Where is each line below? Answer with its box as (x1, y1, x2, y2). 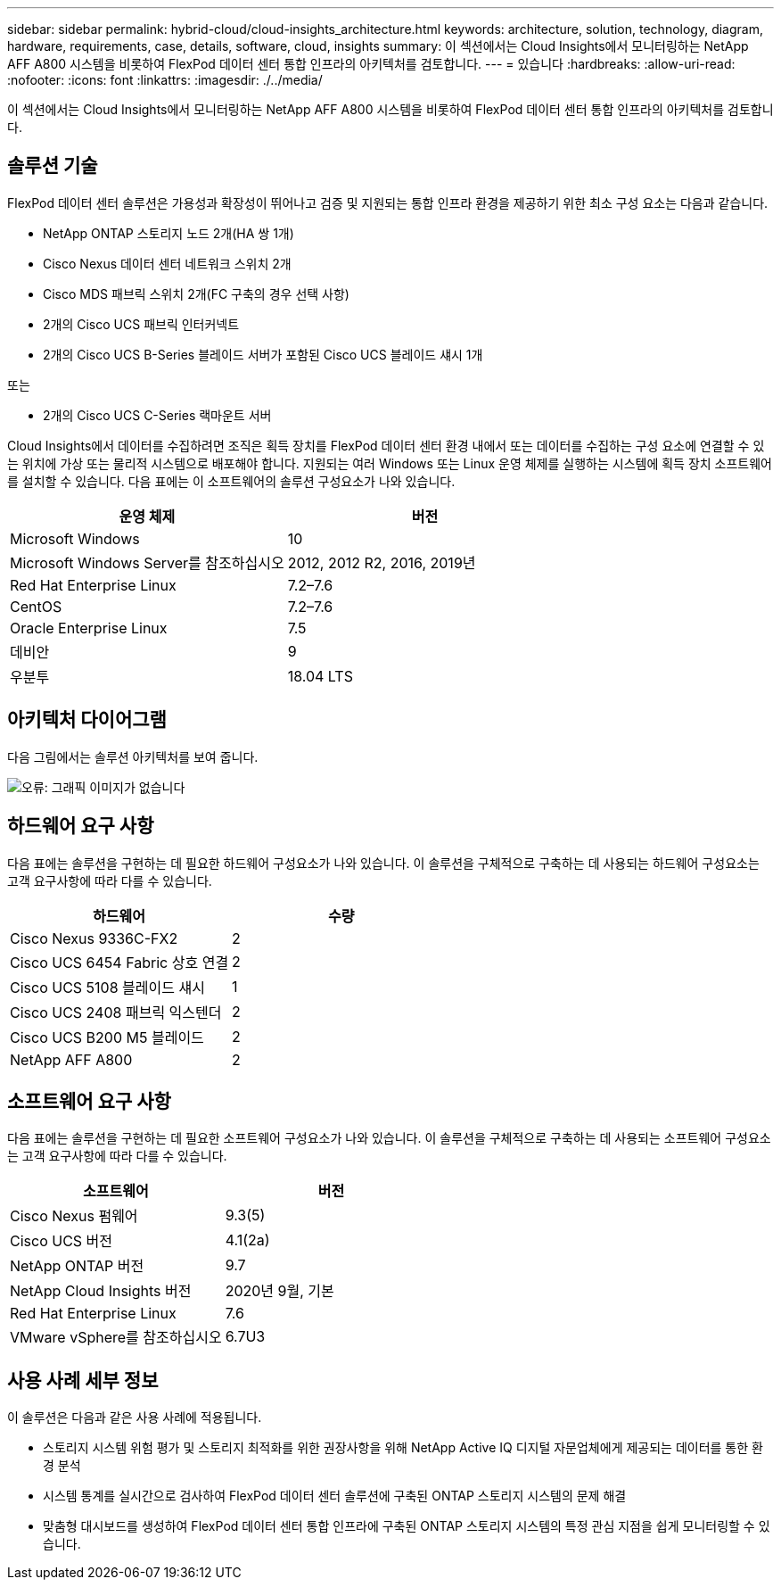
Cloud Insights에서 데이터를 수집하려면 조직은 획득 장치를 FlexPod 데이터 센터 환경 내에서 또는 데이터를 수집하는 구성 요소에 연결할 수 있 (7, 437, 765, 453)
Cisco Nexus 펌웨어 (10, 1207, 138, 1226)
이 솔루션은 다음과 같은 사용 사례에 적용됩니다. (7, 1409, 262, 1426)
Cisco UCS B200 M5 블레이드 (10, 1028, 204, 1046)
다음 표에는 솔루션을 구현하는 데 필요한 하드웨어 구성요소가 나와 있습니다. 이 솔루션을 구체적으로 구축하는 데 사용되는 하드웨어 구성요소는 (7, 855, 760, 871)
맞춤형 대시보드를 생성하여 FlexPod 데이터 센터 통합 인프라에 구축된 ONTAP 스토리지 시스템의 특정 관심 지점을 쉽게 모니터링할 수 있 (43, 1518, 770, 1534)
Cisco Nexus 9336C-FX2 (10, 929, 178, 947)
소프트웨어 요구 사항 (7, 1089, 171, 1112)
